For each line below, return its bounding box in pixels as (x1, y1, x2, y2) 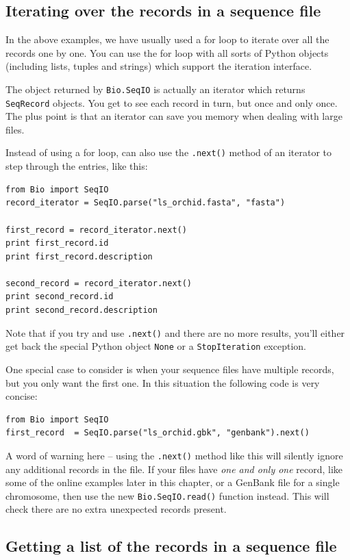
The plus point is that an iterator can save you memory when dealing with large (5, 109, 342, 123)
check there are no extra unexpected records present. (5, 502, 227, 516)
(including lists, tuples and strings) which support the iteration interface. (5, 59, 312, 73)
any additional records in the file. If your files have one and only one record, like (5, 461, 343, 476)
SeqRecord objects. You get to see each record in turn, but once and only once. (5, 95, 338, 110)
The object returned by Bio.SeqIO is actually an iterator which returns (5, 81, 305, 96)
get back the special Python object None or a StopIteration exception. (5, 339, 306, 353)
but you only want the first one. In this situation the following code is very (5, 375, 320, 390)
